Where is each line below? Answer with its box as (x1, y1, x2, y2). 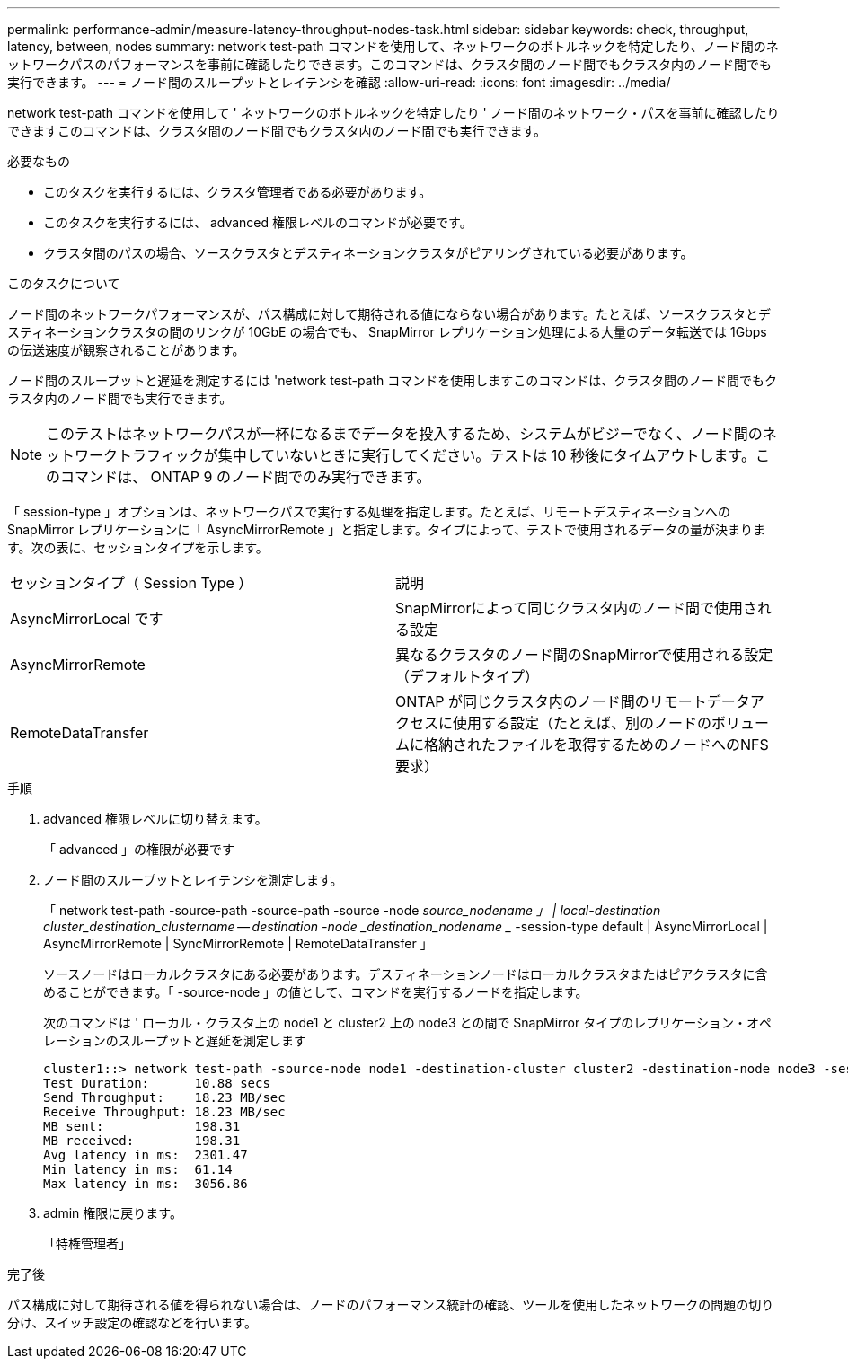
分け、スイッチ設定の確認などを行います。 (7, 1315, 257, 1330)
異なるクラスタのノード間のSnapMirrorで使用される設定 (395, 646, 773, 664)
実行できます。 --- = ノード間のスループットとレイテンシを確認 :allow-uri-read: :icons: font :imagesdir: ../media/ (7, 75, 671, 90)
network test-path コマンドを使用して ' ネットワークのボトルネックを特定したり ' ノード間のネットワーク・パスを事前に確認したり (7, 105, 780, 120)
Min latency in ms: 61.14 (43, 1162, 233, 1177)
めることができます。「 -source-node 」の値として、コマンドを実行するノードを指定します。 (43, 984, 588, 1000)
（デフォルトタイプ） (395, 667, 540, 685)
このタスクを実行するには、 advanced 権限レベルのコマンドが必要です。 (43, 215, 473, 230)
